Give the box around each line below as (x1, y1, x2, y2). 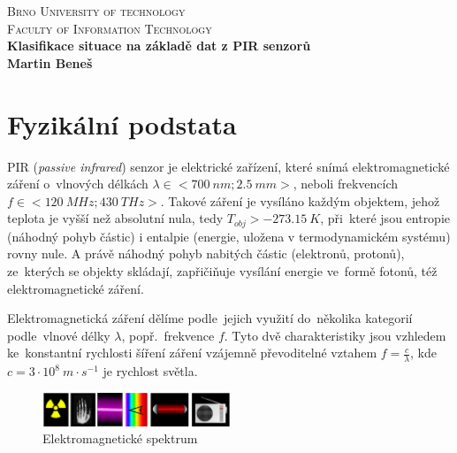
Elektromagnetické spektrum (42, 429, 198, 448)
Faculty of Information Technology (7, 19, 212, 37)
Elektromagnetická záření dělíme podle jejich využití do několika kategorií (7, 309, 413, 327)
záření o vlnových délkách (7, 174, 149, 193)
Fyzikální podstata (7, 105, 237, 142)
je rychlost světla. (103, 362, 198, 380)
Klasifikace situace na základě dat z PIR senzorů (7, 36, 311, 55)
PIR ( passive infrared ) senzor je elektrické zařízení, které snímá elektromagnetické (7, 157, 450, 175)
